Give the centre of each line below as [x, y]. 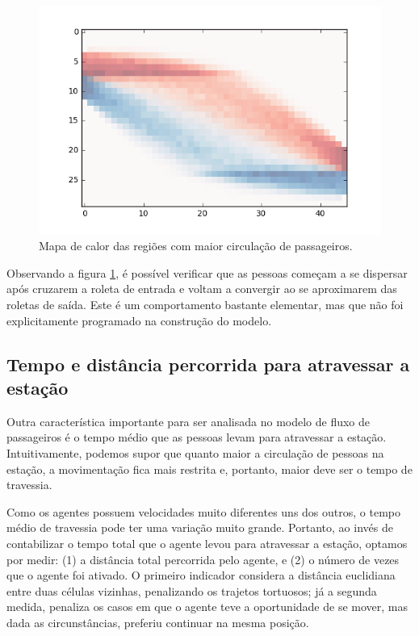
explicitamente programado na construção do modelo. [139, 320]
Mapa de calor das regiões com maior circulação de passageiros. [196, 246]
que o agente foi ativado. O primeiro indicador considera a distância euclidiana [201, 575]
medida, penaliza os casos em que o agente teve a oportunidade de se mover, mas [207, 607]
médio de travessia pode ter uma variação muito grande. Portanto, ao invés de [200, 527]
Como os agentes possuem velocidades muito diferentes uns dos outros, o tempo [203, 511]
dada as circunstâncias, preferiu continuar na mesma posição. [158, 622]
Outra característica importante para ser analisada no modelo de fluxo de [189, 421]
